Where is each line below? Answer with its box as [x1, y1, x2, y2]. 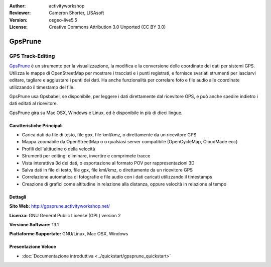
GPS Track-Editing [9, 52, 55, 59]
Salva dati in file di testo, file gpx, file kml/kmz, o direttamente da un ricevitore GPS [22, 167, 193, 173]
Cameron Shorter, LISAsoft [49, 10, 104, 16]
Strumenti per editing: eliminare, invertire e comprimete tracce [22, 153, 151, 159]
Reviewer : [9, 10, 31, 16]
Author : [9, 3, 26, 9]
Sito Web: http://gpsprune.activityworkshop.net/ [9, 203, 110, 209]
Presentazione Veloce [9, 244, 56, 250]
